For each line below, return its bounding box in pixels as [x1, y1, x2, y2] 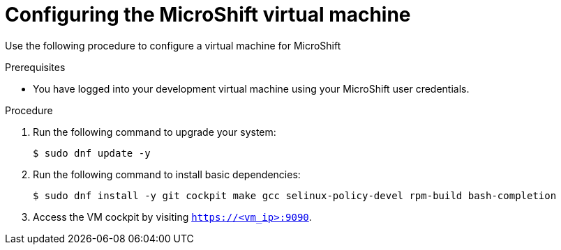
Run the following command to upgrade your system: [33, 125, 276, 138]
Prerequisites [5, 61, 66, 73]
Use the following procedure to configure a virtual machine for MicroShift [5, 39, 341, 52]
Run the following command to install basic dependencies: [33, 168, 301, 180]
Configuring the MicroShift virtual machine [5, 3, 411, 26]
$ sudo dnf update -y [33, 147, 151, 159]
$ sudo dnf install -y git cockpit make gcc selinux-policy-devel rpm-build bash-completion [33, 189, 557, 201]
